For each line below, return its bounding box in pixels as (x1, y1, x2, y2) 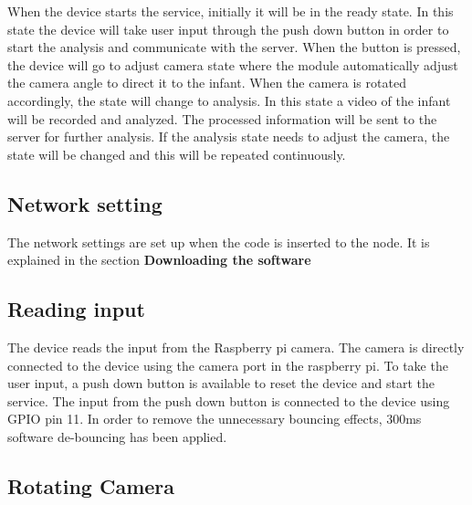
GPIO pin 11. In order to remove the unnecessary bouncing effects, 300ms (7, 409, 422, 428)
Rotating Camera (7, 471, 175, 500)
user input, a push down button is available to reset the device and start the (7, 373, 435, 393)
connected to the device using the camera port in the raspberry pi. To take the (7, 355, 448, 374)
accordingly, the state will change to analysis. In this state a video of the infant (7, 90, 451, 110)
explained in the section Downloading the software (7, 250, 311, 269)
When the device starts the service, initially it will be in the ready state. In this (7, 2, 454, 20)
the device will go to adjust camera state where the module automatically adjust (7, 55, 458, 74)
